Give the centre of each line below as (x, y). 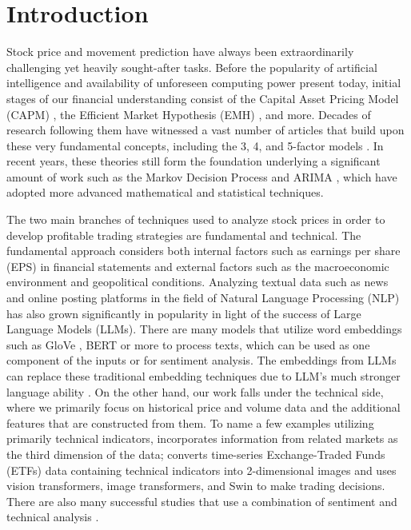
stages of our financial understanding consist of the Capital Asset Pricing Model (203, 98)
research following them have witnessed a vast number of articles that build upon (205, 130)
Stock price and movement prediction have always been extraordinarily (180, 52)
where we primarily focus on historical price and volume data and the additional (204, 407)
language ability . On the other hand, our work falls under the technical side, (195, 391)
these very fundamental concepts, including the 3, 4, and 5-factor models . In (195, 145)
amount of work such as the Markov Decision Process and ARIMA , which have (202, 176)
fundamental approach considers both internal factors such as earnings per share (204, 251)
